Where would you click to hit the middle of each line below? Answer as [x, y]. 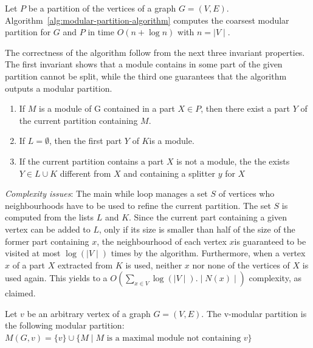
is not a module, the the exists [233, 161]
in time [101, 32]
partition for [28, 32]
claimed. [20, 293]
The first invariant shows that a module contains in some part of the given [144, 64]
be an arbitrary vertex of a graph [89, 313]
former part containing [47, 241]
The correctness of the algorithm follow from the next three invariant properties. [155, 52]
